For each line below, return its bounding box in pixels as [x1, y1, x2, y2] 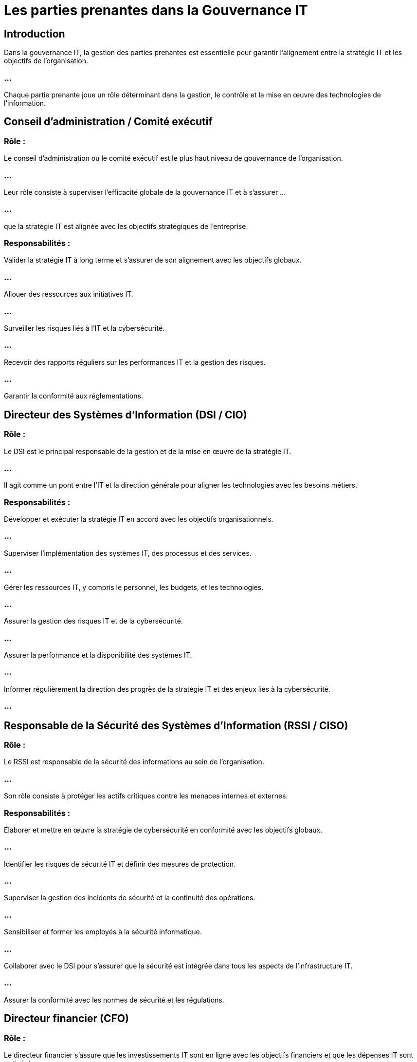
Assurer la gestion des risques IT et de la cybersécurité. [4, 617, 183, 626]
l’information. [4, 98, 46, 107]
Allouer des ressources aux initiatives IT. [4, 290, 133, 299]
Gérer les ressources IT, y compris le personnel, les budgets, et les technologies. [4, 583, 264, 591]
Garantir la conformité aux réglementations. [4, 392, 143, 400]
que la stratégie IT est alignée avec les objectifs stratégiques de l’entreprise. [4, 222, 248, 230]
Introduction [4, 27, 65, 40]
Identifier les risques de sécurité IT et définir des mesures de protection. [4, 859, 236, 868]
